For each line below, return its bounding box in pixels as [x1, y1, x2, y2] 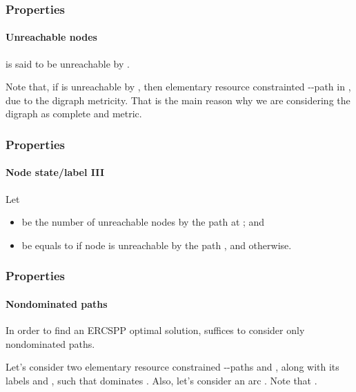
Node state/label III [6, 165, 105, 179]
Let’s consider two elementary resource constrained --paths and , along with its [6, 360, 339, 374]
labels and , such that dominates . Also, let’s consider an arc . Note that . [6, 373, 317, 387]
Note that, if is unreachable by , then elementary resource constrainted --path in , [6, 79, 351, 94]
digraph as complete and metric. [6, 106, 142, 121]
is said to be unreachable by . [6, 56, 130, 70]
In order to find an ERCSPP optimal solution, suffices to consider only [6, 323, 305, 337]
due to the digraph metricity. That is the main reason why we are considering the [6, 92, 350, 107]
